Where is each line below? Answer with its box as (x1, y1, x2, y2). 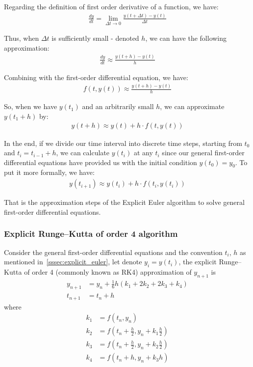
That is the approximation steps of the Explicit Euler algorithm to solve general (4, 197, 245, 207)
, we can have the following (145, 33, 227, 43)
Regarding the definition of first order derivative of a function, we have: (4, 1, 219, 11)
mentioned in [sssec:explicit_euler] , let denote (4, 256, 142, 267)
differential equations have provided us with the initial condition (4, 157, 197, 167)
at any (133, 147, 153, 158)
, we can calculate (56, 147, 110, 158)
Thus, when (4, 33, 39, 43)
